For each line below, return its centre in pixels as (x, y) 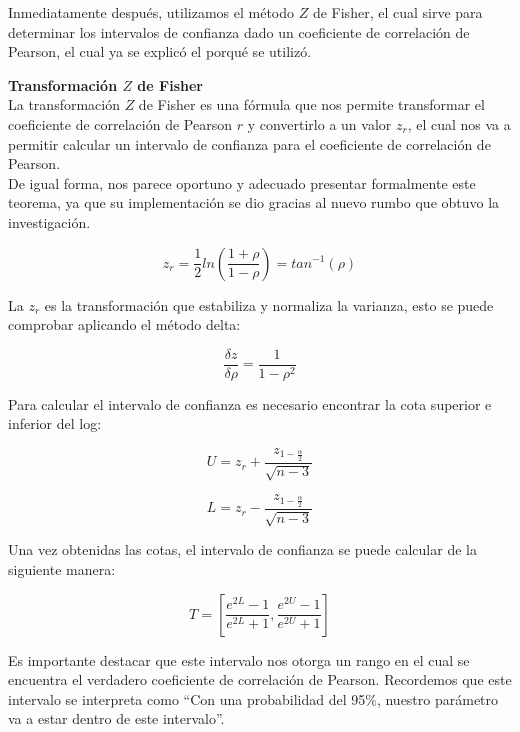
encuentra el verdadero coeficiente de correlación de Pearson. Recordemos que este (260, 679)
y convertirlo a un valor (319, 123)
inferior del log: (55, 423)
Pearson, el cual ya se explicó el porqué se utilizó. (160, 51)
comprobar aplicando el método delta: (124, 324)
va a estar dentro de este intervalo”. (116, 718)
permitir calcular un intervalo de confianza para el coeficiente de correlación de (249, 143)
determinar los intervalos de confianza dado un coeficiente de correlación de (239, 31)
